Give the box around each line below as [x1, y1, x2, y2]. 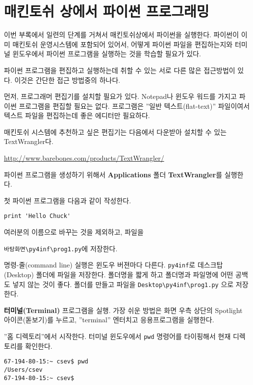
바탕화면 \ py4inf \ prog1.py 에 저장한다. [4, 243, 118, 253]
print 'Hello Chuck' [4, 213, 71, 220]
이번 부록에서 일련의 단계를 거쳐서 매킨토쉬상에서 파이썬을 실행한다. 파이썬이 [4, 29, 239, 40]
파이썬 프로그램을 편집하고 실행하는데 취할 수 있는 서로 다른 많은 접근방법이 [4, 65, 235, 75]
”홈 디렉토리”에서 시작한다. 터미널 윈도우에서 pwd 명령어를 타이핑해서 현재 [4, 331, 231, 341]
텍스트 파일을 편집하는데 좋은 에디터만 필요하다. [4, 110, 150, 120]
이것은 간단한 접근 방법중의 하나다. [14, 74, 121, 85]
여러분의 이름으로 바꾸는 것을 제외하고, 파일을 [4, 227, 144, 237]
